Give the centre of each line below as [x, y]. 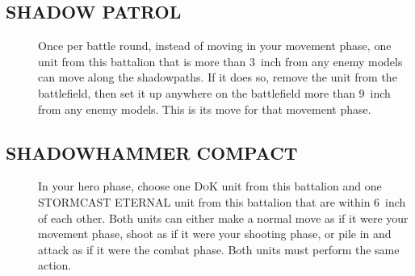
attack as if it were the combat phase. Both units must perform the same [219, 249]
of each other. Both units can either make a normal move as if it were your [223, 217]
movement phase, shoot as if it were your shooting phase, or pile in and [215, 234]
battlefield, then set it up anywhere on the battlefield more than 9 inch [214, 92]
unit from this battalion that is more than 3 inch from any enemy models [220, 61]
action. [55, 265]
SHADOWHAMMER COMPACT [152, 152]
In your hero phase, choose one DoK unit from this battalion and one [210, 186]
